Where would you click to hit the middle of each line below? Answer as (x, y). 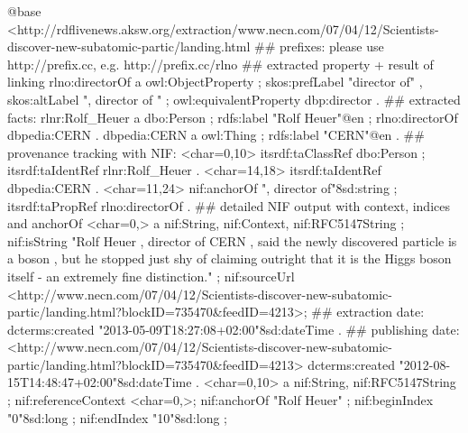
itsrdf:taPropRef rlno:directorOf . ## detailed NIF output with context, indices (229, 205)
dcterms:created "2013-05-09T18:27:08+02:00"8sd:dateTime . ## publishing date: (234, 329)
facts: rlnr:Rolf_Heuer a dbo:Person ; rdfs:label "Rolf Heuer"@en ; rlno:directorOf (233, 117)
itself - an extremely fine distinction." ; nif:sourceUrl (151, 276)
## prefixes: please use (319, 46)
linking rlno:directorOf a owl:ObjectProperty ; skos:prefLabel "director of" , (215, 82)
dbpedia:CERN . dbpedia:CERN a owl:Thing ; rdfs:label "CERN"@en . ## (216, 135)
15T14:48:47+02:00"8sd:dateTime (100, 382)
